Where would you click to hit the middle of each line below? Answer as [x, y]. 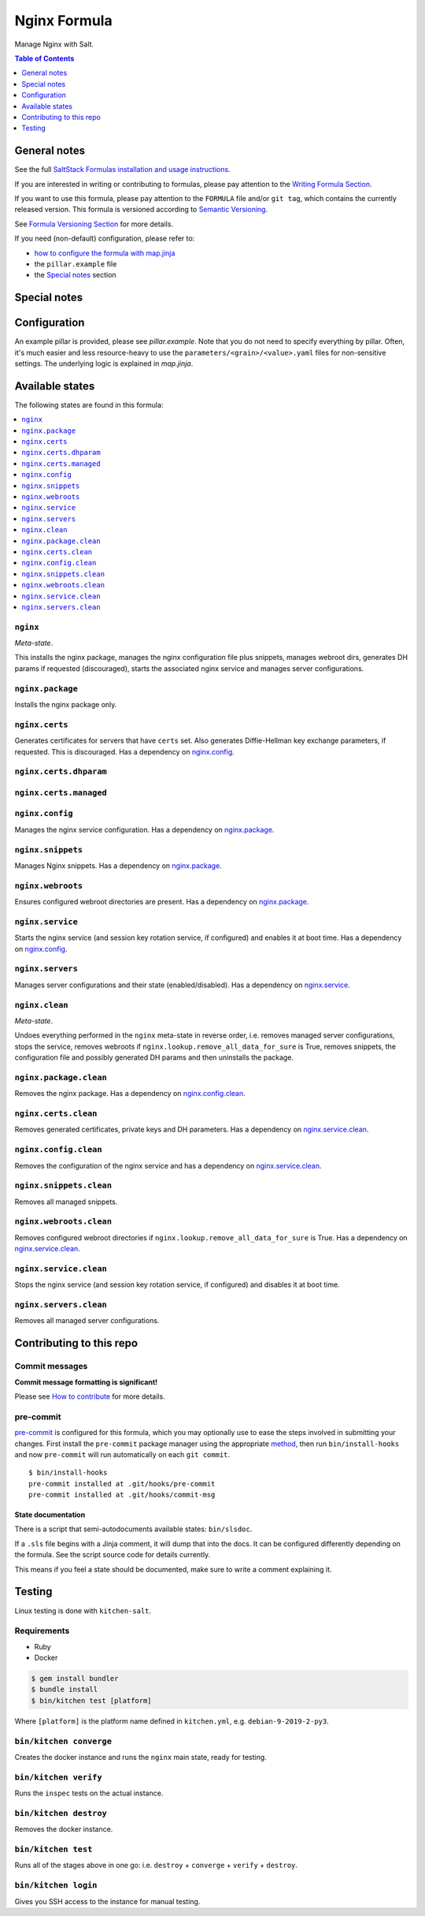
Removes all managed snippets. [66, 1202]
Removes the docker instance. [64, 1829]
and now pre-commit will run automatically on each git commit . [122, 1454]
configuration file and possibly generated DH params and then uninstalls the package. [154, 1057]
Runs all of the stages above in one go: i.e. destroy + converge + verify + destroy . [156, 1866]
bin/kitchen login [56, 1886]
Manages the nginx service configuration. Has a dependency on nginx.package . [144, 829]
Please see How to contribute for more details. [90, 1396]
